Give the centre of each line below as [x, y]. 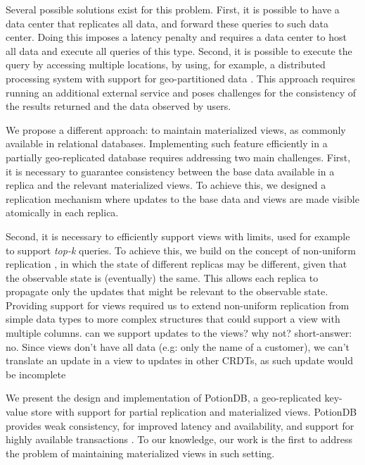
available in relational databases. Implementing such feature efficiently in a [167, 143]
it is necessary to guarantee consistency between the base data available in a [170, 171]
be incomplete [36, 374]
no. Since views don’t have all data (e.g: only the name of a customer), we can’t [178, 346]
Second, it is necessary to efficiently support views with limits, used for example [178, 236]
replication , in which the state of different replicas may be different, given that [177, 264]
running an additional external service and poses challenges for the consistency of [181, 92]
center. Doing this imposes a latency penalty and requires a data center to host [176, 37]
